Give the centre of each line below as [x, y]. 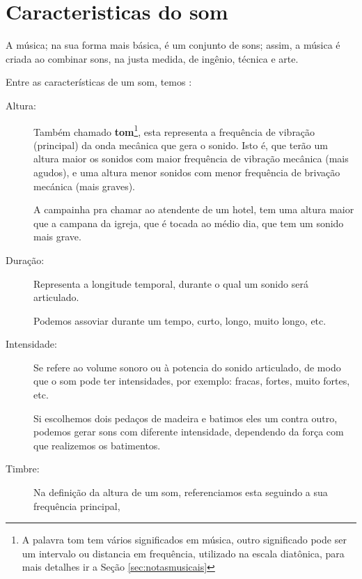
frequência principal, [77, 505]
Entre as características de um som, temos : [99, 82]
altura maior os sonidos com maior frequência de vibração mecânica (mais [191, 159]
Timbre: [23, 469]
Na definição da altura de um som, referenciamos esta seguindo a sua [181, 492]
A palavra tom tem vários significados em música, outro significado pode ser [184, 540]
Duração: [25, 260]
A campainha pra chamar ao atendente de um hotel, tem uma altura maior [194, 209]
